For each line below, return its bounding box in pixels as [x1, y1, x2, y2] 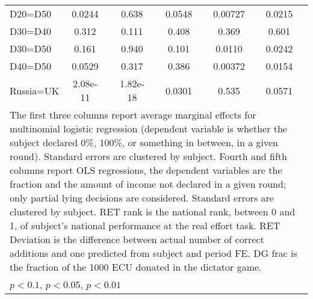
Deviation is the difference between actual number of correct [10, 232, 264, 246]
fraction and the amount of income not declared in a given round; [10, 177, 287, 191]
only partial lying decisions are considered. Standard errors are [10, 191, 274, 205]
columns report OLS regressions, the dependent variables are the [10, 163, 282, 177]
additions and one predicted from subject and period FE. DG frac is [10, 246, 297, 260]
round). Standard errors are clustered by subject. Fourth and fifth [10, 149, 287, 163]
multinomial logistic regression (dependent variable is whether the [10, 122, 287, 135]
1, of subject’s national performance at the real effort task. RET [10, 218, 280, 232]
